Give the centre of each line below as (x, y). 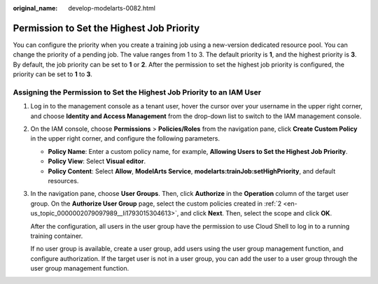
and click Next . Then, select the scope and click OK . (256, 213)
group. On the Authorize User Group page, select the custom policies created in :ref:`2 (156, 204)
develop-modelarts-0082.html (112, 8)
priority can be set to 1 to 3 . (52, 74)
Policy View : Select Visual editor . (97, 162)
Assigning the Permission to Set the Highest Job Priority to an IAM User (137, 92)
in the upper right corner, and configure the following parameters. (125, 139)
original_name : (35, 8)
